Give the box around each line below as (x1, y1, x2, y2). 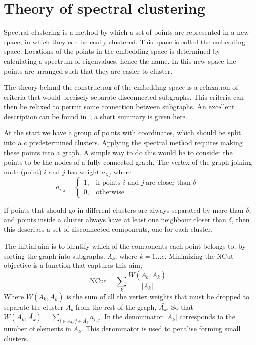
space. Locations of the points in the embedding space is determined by (4, 46, 220, 56)
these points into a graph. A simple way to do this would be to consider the (4, 147, 233, 157)
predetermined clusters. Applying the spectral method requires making (29, 137, 243, 148)
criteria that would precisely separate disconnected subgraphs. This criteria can (4, 91, 244, 102)
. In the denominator (100, 311, 163, 322)
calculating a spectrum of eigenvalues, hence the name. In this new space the (4, 55, 236, 66)
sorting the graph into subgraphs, (4, 250, 105, 260)
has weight (67, 166, 100, 176)
